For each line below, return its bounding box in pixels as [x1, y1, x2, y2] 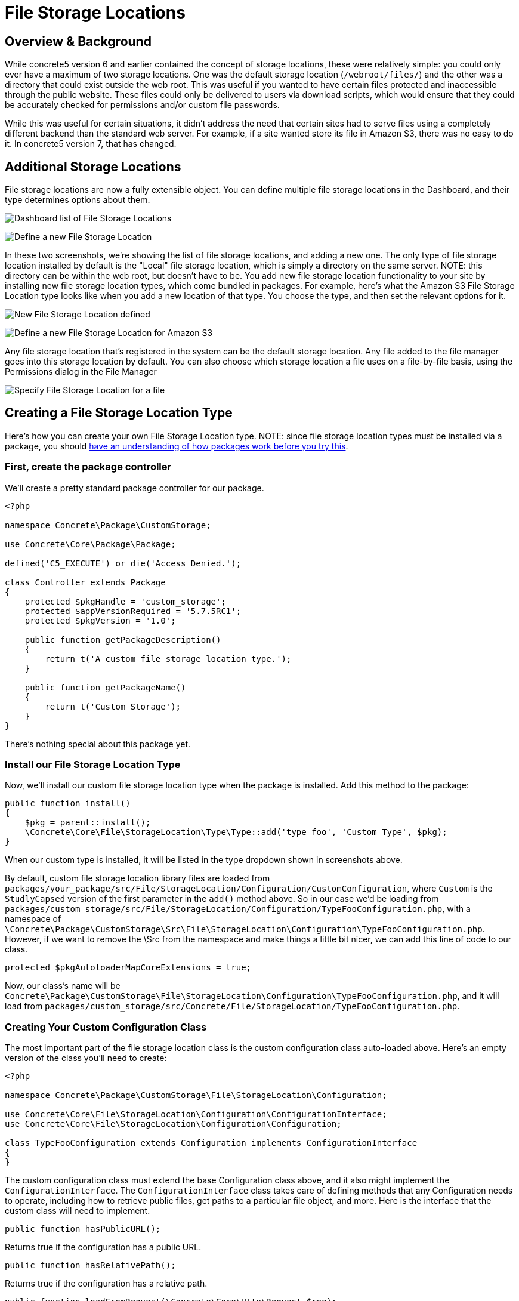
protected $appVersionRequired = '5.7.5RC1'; [24, 606, 242, 616]
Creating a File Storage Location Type [5, 405, 233, 421]
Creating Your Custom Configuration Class [5, 1021, 207, 1033]
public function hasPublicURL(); [5, 1224, 161, 1234]
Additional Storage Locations [5, 159, 181, 174]
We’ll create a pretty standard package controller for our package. [5, 482, 264, 493]
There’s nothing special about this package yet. [5, 738, 191, 749]
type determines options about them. [5, 195, 150, 205]
